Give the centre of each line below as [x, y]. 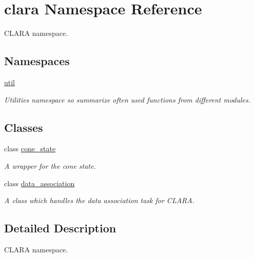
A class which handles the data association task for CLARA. [99, 200]
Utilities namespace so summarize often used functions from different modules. [128, 99]
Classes [24, 127]
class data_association [40, 183]
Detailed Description [60, 228]
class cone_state [30, 148]
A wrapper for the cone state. [50, 165]
